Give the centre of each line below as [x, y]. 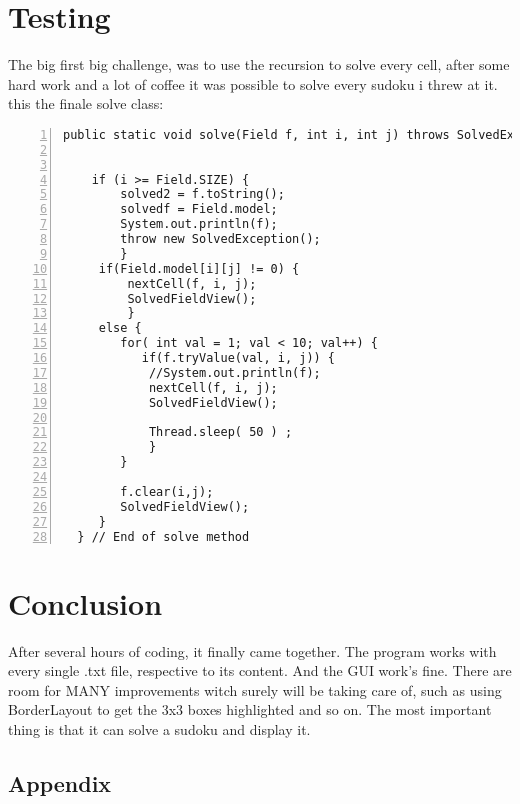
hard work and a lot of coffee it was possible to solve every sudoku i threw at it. [253, 83]
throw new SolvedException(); [220, 239]
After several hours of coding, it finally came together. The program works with [252, 650]
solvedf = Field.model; [199, 209]
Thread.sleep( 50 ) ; [220, 432]
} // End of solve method [163, 536]
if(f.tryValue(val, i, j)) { [238, 358]
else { [120, 328]
